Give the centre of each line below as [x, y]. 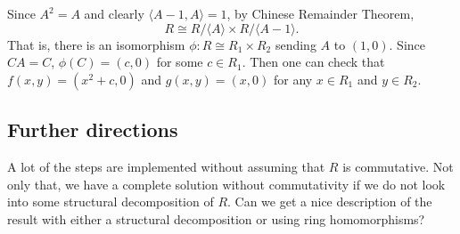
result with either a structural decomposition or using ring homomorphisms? [216, 218]
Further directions [93, 129]
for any [293, 79]
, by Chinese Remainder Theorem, [320, 13]
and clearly [114, 13]
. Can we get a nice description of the [330, 202]
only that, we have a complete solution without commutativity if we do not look [226, 184]
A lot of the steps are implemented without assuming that [166, 166]
